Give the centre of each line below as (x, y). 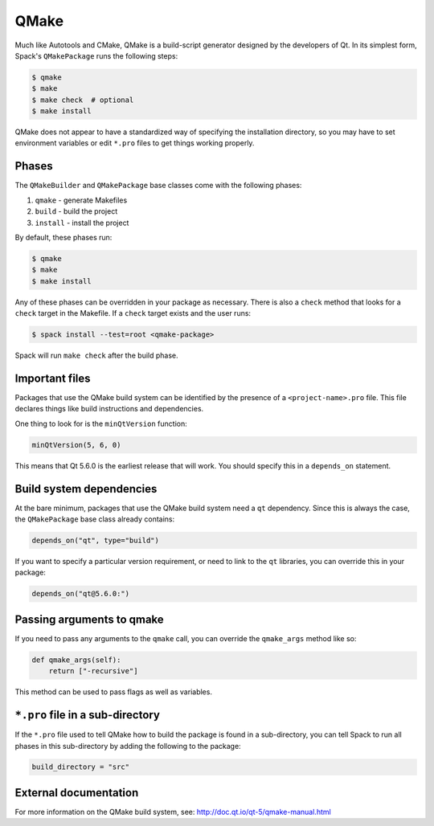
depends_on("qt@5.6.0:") (81, 594)
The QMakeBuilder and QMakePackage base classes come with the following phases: (158, 186)
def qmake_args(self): (76, 660)
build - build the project (76, 211)
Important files (53, 378)
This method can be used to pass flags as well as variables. (114, 692)
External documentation (77, 793)
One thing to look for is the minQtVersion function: (101, 423)
